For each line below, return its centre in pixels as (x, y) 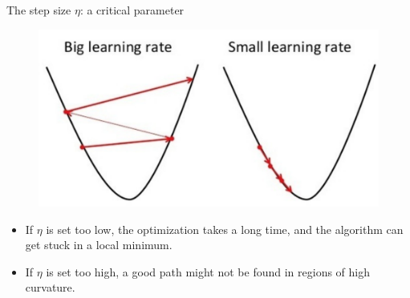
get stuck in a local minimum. (99, 245)
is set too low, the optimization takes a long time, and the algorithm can (225, 229)
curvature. (50, 287)
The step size (39, 10)
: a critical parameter (132, 10)
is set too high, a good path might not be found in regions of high (208, 271)
